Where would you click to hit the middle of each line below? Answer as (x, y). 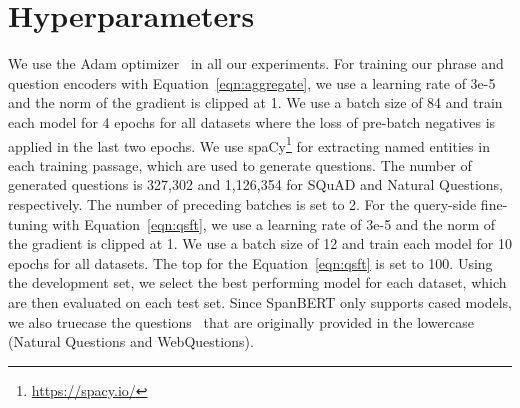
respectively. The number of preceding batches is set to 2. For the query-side (242, 203)
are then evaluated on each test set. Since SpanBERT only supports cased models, (260, 301)
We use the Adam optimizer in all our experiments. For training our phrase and (256, 63)
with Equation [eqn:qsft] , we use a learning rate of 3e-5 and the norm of (274, 223)
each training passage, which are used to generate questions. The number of (240, 164)
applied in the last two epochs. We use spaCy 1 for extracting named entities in (249, 144)
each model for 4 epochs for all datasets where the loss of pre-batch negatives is (252, 121)
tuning (28, 223)
